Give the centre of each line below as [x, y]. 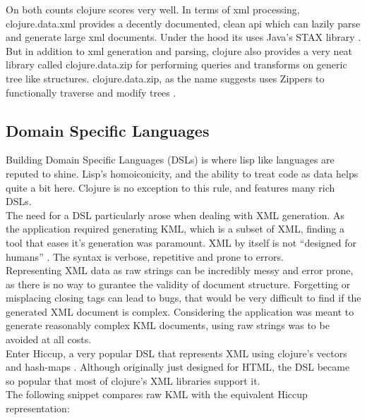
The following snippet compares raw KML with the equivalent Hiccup [157, 394]
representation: [38, 408]
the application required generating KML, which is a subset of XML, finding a [175, 229]
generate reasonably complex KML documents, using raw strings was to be [168, 325]
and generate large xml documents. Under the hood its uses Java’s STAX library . [183, 37]
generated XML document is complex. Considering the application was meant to [180, 311]
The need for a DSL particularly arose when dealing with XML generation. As [175, 215]
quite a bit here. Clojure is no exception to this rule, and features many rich [170, 187]
